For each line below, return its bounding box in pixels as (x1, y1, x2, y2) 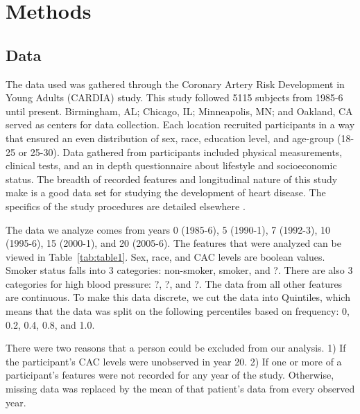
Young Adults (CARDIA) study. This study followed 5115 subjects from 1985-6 (6, 90, 343, 105)
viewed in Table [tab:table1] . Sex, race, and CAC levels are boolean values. (6, 249, 325, 264)
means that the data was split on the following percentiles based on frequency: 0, (6, 304, 350, 318)
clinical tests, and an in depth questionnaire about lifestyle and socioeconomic (6, 158, 337, 173)
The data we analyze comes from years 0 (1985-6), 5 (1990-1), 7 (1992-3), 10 (6, 222, 330, 236)
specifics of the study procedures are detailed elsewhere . (6, 198, 246, 213)
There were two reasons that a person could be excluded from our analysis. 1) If (6, 340, 346, 355)
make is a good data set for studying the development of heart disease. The (6, 185, 326, 200)
